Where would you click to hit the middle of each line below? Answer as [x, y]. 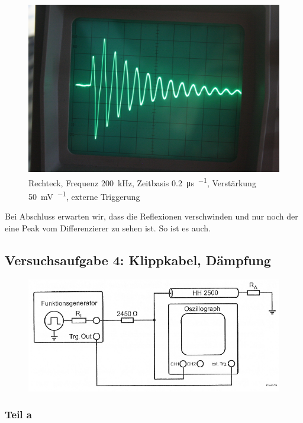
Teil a [18, 414]
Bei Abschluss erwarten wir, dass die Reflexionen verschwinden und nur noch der [151, 216]
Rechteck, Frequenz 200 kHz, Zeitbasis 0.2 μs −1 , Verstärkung [142, 182]
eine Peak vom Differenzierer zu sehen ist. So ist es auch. [108, 228]
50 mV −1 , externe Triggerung [84, 195]
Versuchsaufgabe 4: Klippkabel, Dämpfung [138, 260]
